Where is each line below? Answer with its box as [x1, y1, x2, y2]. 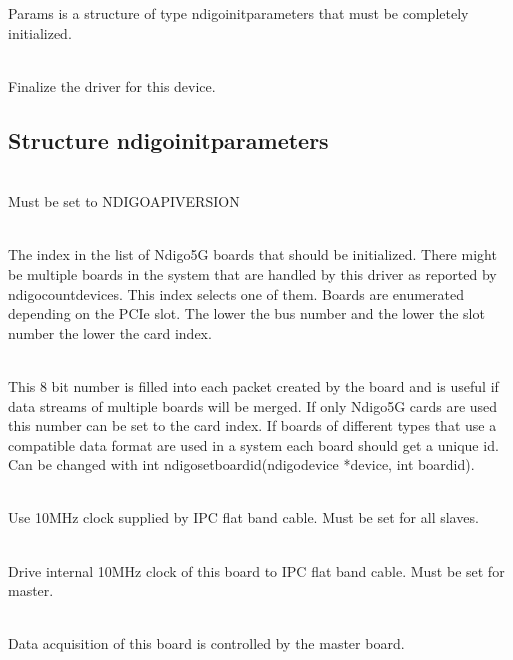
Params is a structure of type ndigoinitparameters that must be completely [8, 3, 469, 23]
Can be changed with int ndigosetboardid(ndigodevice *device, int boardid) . [8, 454, 475, 475]
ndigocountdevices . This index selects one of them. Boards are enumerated [8, 283, 465, 304]
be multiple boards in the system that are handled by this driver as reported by [8, 263, 497, 284]
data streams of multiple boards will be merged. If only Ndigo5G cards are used [8, 395, 498, 416]
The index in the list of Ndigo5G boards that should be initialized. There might [8, 244, 497, 265]
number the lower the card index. [8, 322, 212, 343]
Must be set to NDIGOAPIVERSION [8, 191, 240, 212]
